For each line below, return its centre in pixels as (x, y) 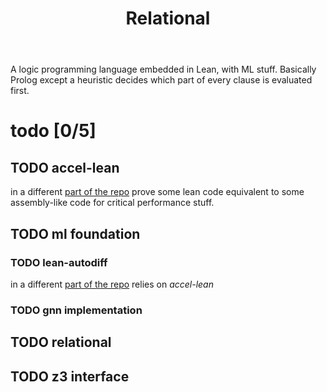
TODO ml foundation (75, 233)
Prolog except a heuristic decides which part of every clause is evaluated (161, 80)
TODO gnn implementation (76, 310)
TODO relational (61, 342)
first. (20, 91)
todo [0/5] (53, 131)
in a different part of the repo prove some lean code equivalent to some (157, 192)
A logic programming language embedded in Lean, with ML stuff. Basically (163, 69)
